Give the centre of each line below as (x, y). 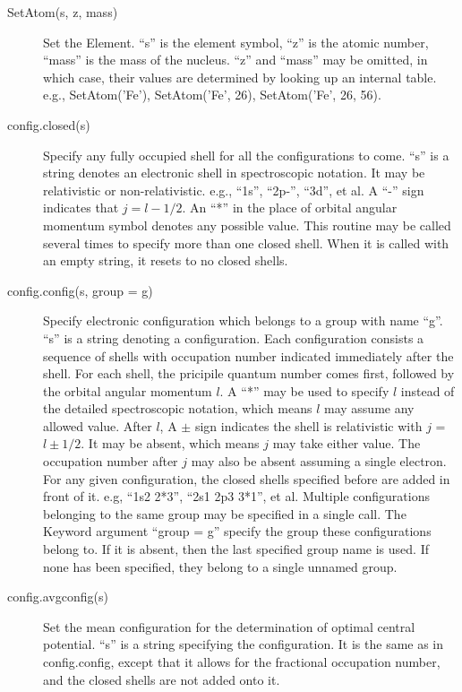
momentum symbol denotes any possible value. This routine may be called (247, 225)
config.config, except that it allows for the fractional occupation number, (242, 662)
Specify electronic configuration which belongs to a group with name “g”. (243, 320)
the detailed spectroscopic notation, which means (178, 408)
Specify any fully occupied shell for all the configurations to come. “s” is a (246, 155)
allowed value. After (98, 425)
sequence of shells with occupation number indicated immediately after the (248, 355)
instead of (428, 390)
